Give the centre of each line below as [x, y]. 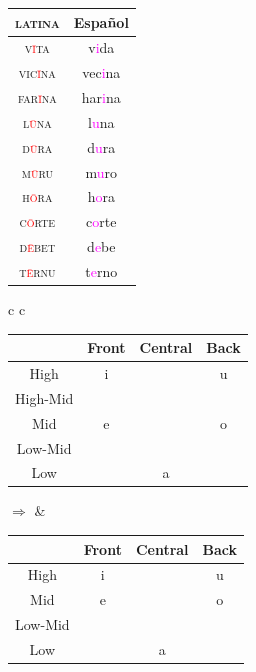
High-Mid [44, 397]
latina [37, 21]
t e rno [101, 270]
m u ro [101, 171]
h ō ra [37, 196]
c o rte [101, 221]
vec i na [101, 72]
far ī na [37, 97]
